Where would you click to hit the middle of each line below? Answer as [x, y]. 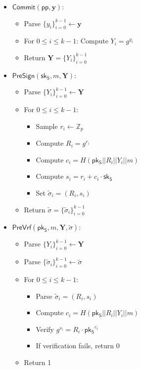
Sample [47, 126]
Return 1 [38, 362]
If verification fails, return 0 [78, 346]
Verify [45, 329]
